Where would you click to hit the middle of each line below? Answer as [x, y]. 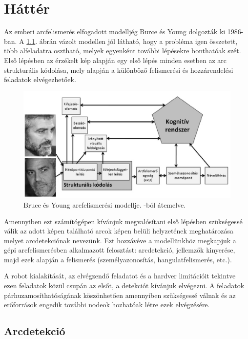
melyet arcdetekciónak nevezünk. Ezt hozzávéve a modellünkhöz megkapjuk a [120, 240]
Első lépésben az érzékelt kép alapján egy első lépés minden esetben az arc [115, 60]
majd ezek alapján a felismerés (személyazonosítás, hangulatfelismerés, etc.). [118, 259]
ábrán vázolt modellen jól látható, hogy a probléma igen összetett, [138, 41]
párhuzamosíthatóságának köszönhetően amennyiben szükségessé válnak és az [120, 295]
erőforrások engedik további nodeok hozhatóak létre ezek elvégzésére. [107, 305]
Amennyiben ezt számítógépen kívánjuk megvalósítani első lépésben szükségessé [123, 221]
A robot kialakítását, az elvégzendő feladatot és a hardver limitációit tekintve [120, 276]
